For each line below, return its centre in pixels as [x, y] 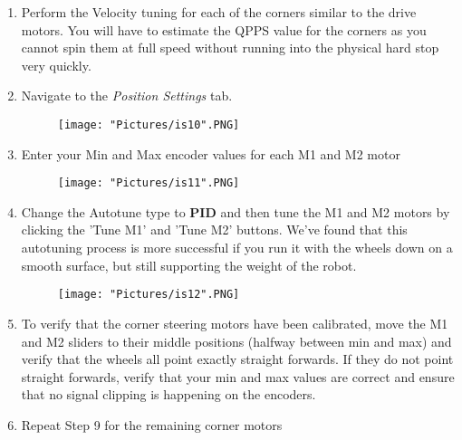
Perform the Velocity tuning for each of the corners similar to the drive [219, 12]
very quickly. [56, 65]
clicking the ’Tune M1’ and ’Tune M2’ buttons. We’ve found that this [214, 230]
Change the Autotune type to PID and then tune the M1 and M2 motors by [236, 211]
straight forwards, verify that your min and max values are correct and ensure [238, 376]
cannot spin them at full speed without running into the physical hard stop [230, 48]
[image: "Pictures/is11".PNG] [149, 183]
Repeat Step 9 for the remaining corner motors [152, 424]
